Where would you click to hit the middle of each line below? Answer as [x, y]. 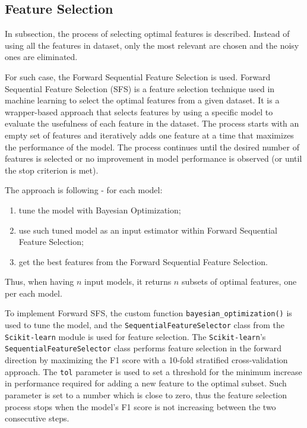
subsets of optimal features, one [239, 281]
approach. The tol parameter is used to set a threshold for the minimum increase [153, 371]
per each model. [34, 293]
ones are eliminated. [41, 57]
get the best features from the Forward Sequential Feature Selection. [143, 261]
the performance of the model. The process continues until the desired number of [152, 147]
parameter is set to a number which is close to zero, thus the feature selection [146, 394]
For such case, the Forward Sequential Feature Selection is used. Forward [138, 76]
